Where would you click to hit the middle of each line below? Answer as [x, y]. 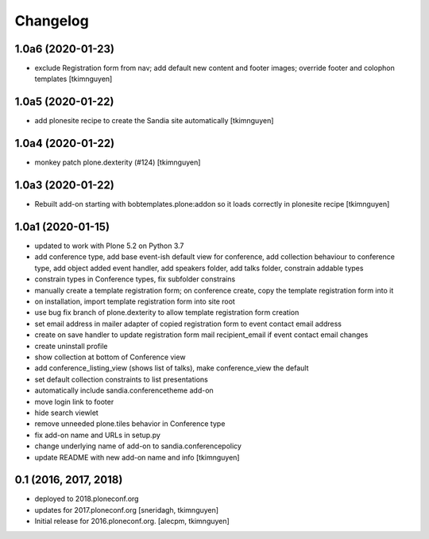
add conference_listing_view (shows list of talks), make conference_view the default [172, 368]
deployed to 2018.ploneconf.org [87, 499]
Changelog [52, 21]
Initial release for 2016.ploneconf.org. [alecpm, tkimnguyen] [132, 522]
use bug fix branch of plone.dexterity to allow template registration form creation [167, 312]
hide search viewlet [66, 413]
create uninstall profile [71, 346]
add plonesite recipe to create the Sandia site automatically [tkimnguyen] [154, 121]
